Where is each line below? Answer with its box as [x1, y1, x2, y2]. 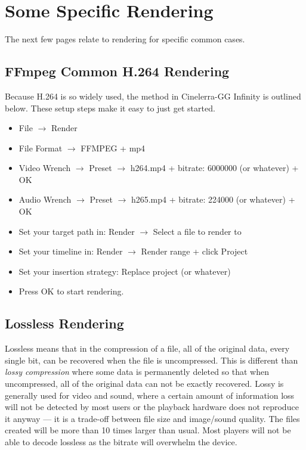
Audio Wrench [18, 193, 72, 206]
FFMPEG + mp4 [81, 141, 146, 154]
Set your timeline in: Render [18, 245, 123, 257]
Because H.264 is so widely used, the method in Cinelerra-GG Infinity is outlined [5, 89, 301, 102]
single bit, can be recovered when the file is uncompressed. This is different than [5, 353, 298, 366]
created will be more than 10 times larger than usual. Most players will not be [5, 424, 291, 436]
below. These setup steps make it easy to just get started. [5, 101, 215, 114]
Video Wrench [18, 162, 71, 174]
